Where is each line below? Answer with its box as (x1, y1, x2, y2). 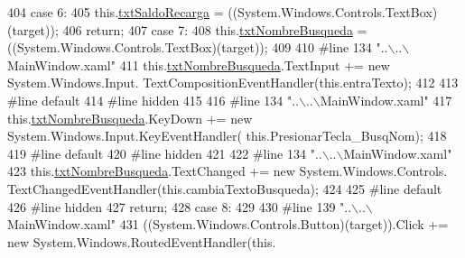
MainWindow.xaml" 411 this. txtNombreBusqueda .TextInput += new (7, 55, 390, 74)
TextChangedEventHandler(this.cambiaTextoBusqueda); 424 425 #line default (7, 179, 442, 198)
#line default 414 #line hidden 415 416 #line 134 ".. (7, 90, 299, 109)
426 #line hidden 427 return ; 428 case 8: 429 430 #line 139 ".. (7, 197, 352, 216)
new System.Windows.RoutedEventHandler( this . (7, 232, 276, 251)
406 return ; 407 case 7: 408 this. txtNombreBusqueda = (62, 20, 367, 39)
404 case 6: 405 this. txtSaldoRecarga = (7, 3, 224, 21)
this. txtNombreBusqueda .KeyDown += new (7, 108, 253, 127)
